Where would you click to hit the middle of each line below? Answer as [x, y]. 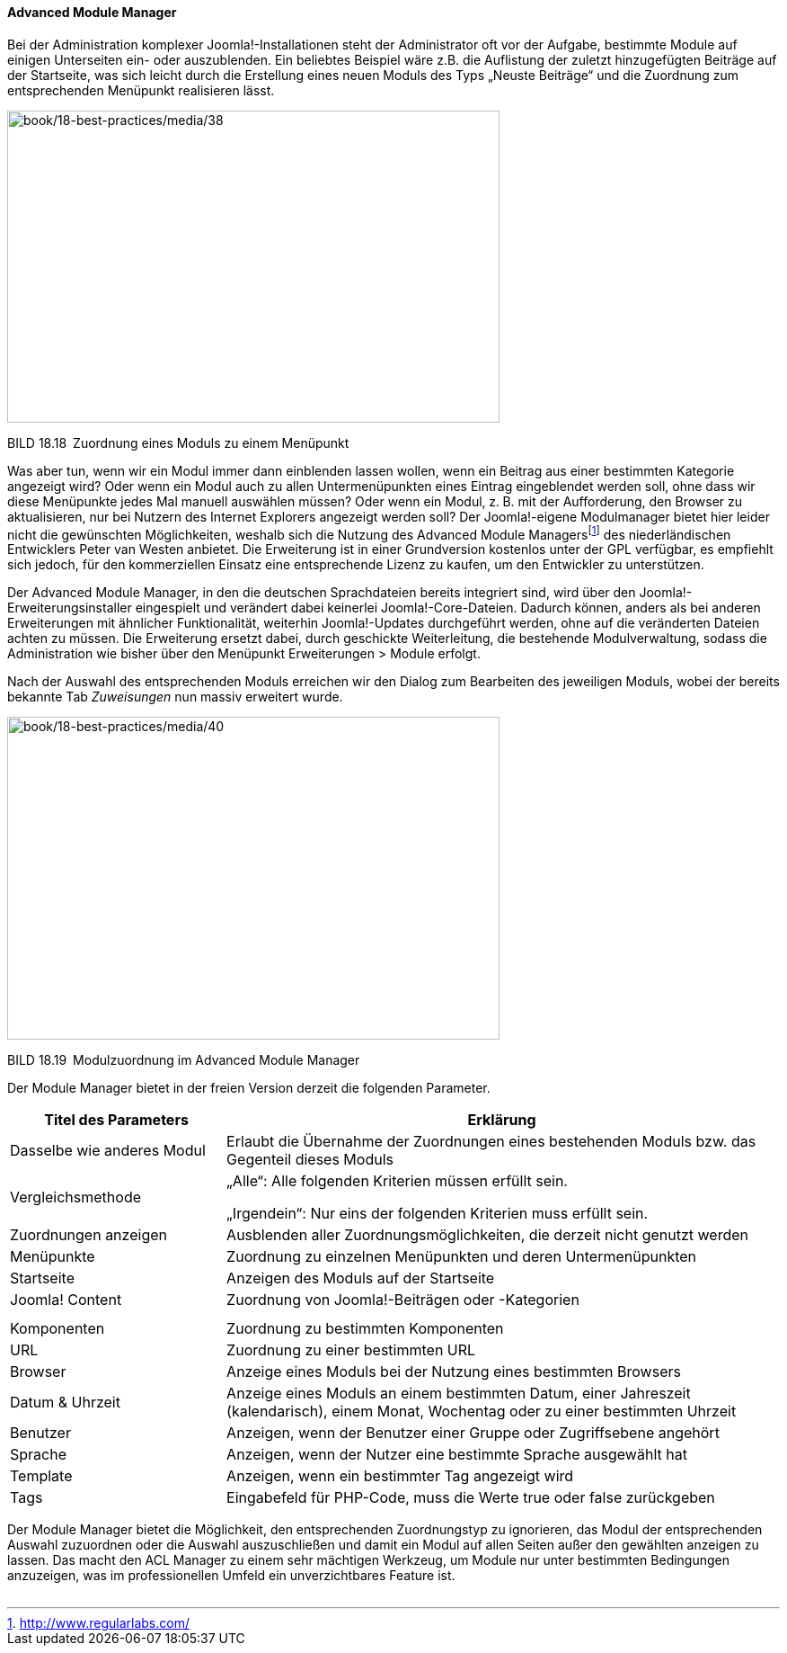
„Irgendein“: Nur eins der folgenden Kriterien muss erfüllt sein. [438, 1214]
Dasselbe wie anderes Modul [108, 1151]
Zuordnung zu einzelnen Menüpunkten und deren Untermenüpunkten [462, 1257]
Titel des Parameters [116, 1120]
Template [41, 1476]
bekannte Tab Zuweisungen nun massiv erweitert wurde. [175, 697]
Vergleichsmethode [76, 1197]
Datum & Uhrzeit [65, 1403]
